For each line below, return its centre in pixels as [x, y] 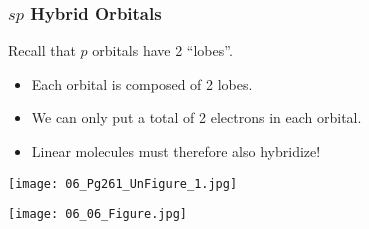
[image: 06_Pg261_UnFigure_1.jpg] [123, 183]
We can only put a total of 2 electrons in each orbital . [196, 117]
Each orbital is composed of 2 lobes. [142, 83]
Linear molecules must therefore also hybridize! [176, 151]
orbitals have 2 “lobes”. [162, 50]
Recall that [42, 50]
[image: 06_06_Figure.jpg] [97, 214]
